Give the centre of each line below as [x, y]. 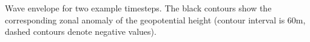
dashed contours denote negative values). [81, 31]
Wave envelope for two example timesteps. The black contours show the [138, 8]
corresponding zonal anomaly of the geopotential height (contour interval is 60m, [155, 19]
